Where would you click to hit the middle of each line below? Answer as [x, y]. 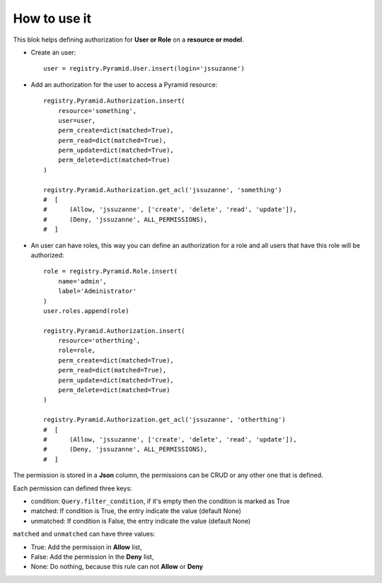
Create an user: [53, 52]
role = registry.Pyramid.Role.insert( [111, 271]
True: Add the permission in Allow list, [86, 547]
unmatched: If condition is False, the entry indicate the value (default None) [141, 521]
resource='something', [97, 111]
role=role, [77, 351]
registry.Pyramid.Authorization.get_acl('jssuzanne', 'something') [163, 190]
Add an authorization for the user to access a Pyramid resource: [124, 84]
